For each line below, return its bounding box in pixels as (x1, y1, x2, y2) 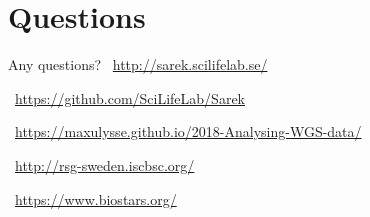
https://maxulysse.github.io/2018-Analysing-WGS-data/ (15, 121, 362, 142)
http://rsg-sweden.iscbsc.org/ (15, 154, 195, 175)
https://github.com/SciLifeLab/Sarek (15, 87, 245, 108)
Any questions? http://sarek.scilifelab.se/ (8, 54, 268, 75)
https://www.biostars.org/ (15, 188, 177, 209)
